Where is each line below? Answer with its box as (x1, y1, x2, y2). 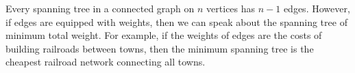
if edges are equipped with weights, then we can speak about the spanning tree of (5, 14, 347, 29)
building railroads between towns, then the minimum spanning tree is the (5, 41, 314, 55)
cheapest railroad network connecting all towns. (5, 55, 206, 69)
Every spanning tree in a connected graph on (5, 1, 195, 15)
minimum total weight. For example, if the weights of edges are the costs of (5, 28, 322, 42)
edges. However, (283, 1, 350, 15)
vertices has (206, 1, 256, 15)
